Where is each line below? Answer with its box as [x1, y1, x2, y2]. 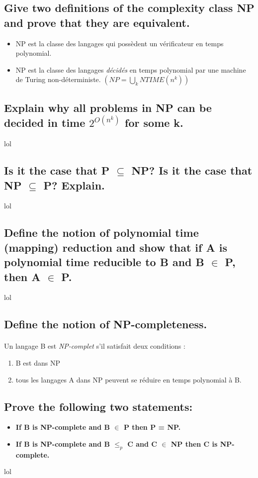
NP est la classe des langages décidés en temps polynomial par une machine [15, 64, 246, 75]
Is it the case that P [4, 163, 110, 178]
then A [4, 269, 41, 284]
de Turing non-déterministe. [15, 74, 101, 85]
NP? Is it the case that [131, 163, 253, 178]
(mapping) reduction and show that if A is [4, 239, 227, 255]
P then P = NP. [123, 422, 181, 432]
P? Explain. [43, 177, 105, 192]
